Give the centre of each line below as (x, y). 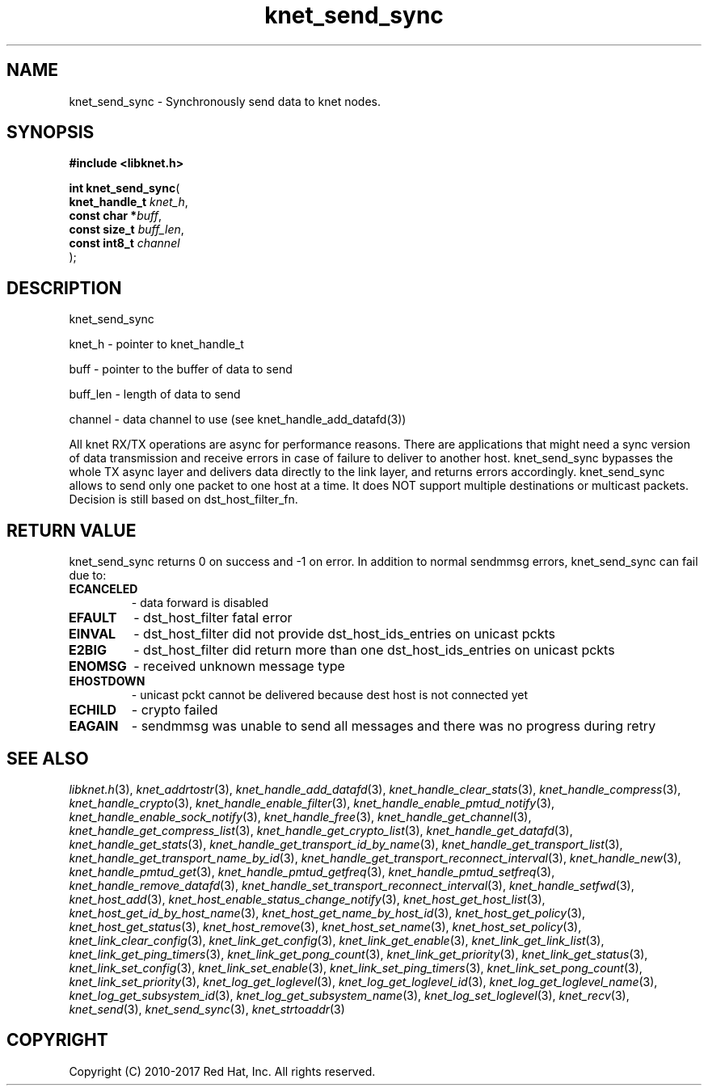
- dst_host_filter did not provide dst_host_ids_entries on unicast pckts (345, 634)
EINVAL (93, 634)
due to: (88, 576)
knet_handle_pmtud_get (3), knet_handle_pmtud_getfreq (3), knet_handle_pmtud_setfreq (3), (312, 871)
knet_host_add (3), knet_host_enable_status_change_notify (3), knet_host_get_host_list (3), (307, 899)
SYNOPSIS (51, 133)
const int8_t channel (124, 243)
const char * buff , (115, 216)
